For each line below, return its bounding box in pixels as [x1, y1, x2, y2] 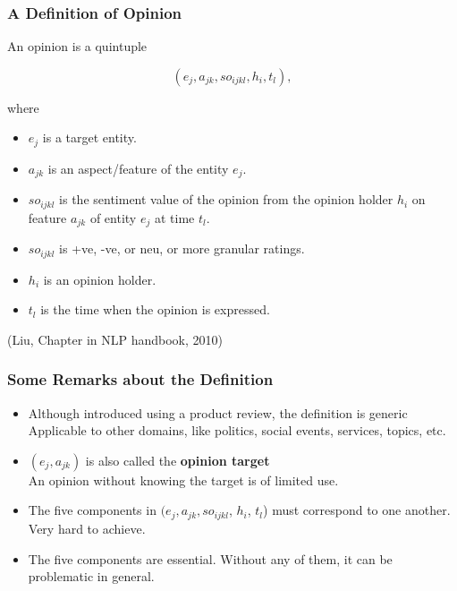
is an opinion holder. [43, 270, 157, 288]
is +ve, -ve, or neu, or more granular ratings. [59, 239, 305, 258]
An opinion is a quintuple [7, 37, 148, 56]
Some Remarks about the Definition [7, 368, 274, 390]
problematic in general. [28, 567, 155, 586]
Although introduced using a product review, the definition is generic [28, 403, 408, 422]
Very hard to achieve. [28, 518, 146, 537]
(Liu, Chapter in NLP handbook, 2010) [7, 330, 224, 348]
